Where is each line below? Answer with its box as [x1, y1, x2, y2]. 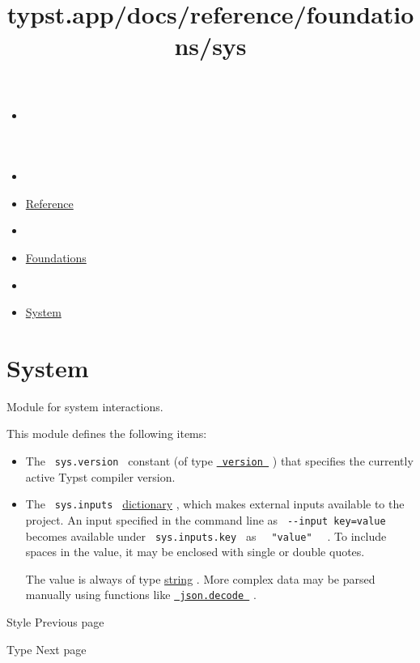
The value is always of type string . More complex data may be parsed [25, 570, 375, 587]
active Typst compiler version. [25, 468, 176, 485]
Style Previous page [6, 614, 104, 631]
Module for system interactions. [6, 397, 163, 414]
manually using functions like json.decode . [25, 586, 257, 603]
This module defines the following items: [6, 425, 207, 442]
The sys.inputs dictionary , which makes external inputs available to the [25, 495, 405, 512]
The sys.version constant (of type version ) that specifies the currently [25, 453, 414, 470]
